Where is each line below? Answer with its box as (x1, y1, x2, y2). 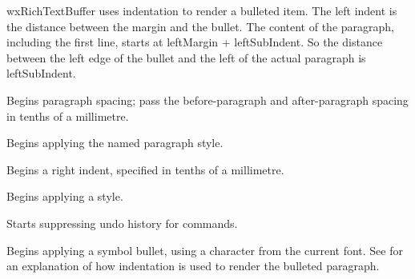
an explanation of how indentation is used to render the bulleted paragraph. (6, 257, 380, 274)
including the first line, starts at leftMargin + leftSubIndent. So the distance (6, 34, 383, 50)
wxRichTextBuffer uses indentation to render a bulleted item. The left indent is (6, 2, 397, 18)
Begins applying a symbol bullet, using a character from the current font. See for (6, 241, 403, 258)
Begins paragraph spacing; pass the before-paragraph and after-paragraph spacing (6, 91, 409, 108)
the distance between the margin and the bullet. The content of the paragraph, (6, 18, 394, 34)
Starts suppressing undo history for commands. (6, 214, 238, 231)
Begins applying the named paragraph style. (6, 134, 224, 151)
